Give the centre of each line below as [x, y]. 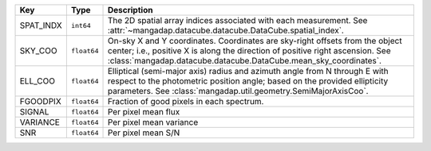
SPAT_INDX [41, 25]
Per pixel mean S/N [144, 133]
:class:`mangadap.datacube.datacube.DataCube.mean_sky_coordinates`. [245, 61]
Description [130, 10]
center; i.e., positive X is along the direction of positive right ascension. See [249, 50]
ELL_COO [38, 81]
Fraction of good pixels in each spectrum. [186, 101]
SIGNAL [34, 112]
